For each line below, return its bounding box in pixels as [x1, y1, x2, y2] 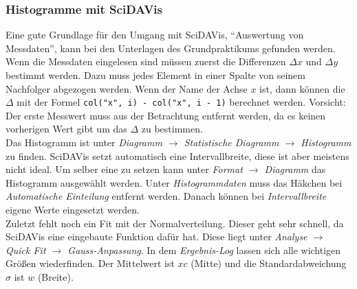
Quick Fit [6, 242, 46, 257]
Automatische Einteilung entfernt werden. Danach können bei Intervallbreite [6, 189, 327, 203]
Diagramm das [264, 162, 326, 176]
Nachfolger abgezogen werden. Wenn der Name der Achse [6, 81, 248, 95]
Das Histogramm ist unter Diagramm [6, 135, 162, 150]
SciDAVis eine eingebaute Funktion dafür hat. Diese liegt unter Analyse [6, 229, 307, 244]
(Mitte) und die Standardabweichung [191, 256, 347, 270]
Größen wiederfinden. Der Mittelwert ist [6, 256, 175, 270]
